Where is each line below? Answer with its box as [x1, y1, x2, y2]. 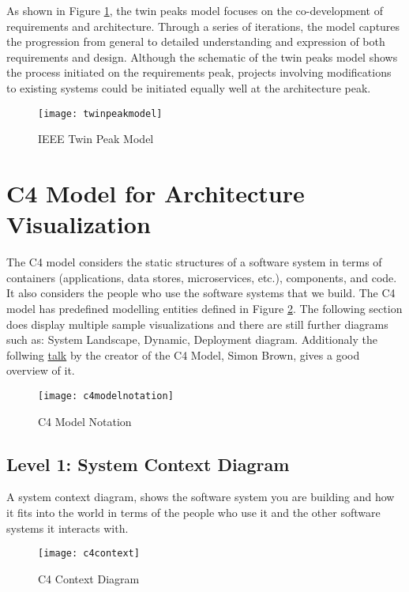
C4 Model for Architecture [6, 177, 305, 209]
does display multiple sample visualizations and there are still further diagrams [6, 315, 388, 332]
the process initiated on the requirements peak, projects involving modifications [6, 64, 392, 81]
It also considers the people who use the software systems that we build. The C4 [6, 285, 396, 301]
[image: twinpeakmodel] [38, 107, 163, 119]
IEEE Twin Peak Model [38, 130, 154, 147]
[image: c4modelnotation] [38, 390, 174, 402]
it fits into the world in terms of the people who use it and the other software [6, 503, 381, 520]
